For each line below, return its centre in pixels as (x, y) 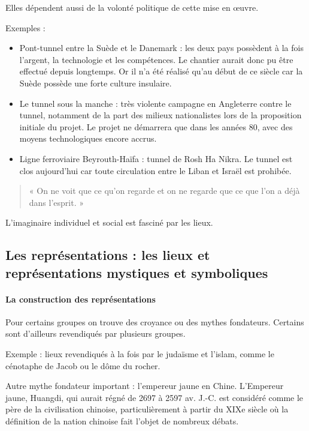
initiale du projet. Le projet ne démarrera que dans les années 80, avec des (156, 126)
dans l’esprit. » (57, 202)
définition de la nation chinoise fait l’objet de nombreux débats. (122, 421)
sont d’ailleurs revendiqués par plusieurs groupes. (96, 333)
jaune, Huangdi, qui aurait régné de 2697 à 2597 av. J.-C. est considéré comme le (154, 397)
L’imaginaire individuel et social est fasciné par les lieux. (109, 222)
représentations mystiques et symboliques (137, 272)
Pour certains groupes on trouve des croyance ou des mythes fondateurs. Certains (155, 321)
